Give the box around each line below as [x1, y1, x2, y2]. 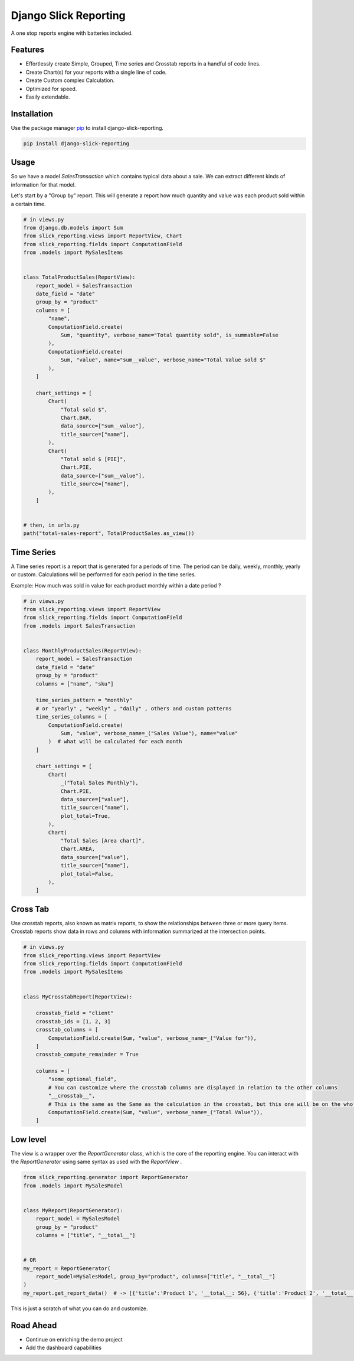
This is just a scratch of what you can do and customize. [11, 1305, 148, 1312]
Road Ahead [11, 1320, 57, 1330]
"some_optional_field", [48, 1076, 117, 1083]
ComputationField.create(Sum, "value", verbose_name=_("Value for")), [48, 1034, 257, 1042]
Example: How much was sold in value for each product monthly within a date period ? [11, 582, 221, 589]
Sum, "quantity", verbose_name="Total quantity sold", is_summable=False [60, 332, 278, 339]
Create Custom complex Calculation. [25, 77, 115, 84]
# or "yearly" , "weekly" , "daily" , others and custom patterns [35, 705, 232, 711]
